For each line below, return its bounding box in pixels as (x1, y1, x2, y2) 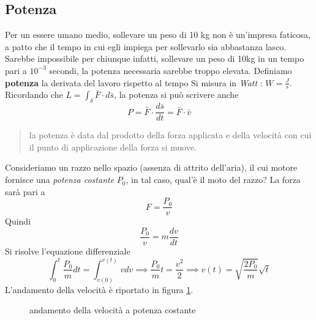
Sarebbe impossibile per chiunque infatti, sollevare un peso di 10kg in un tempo (5, 52, 304, 65)
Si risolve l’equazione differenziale (5, 244, 130, 257)
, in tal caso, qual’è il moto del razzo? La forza (126, 173, 301, 186)
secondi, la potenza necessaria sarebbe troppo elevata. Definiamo (49, 64, 292, 76)
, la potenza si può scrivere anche (114, 88, 239, 101)
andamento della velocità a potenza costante (29, 303, 196, 316)
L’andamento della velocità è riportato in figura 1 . (5, 283, 194, 296)
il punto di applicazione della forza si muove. (29, 140, 197, 153)
